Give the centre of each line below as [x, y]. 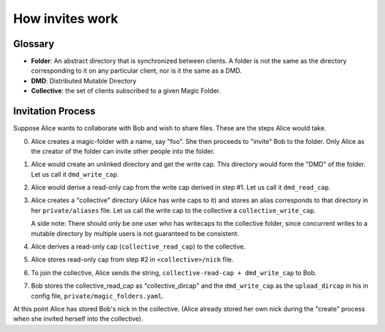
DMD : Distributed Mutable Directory [84, 81]
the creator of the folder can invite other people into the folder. [123, 151]
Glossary [34, 44]
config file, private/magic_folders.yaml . [97, 296]
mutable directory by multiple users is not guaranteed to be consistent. [135, 233]
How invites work [66, 19]
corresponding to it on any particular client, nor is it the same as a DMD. [137, 71]
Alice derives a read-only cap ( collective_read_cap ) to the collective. [138, 247]
